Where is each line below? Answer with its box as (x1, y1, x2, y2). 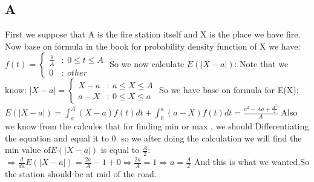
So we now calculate (110, 57, 185, 70)
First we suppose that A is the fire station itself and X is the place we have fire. (5, 28, 301, 41)
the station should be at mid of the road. (5, 167, 157, 180)
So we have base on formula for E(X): (159, 83, 299, 96)
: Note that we (234, 57, 289, 70)
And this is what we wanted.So (194, 155, 309, 167)
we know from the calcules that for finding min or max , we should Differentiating (5, 119, 309, 132)
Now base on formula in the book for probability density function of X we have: (5, 39, 301, 52)
